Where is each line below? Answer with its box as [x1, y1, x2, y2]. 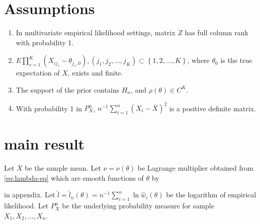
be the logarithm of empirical [166, 189, 256, 200]
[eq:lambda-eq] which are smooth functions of [4, 172, 144, 183]
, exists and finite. [67, 67, 123, 78]
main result [4, 133, 85, 154]
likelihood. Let [4, 200, 49, 211]
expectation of [16, 67, 60, 78]
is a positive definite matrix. [169, 103, 256, 113]
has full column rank [185, 27, 248, 38]
